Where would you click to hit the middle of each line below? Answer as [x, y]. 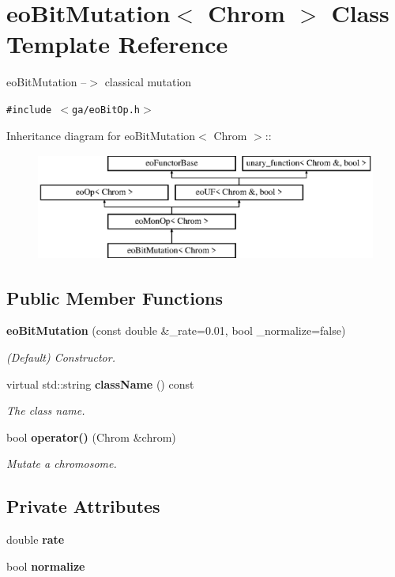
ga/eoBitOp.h [106, 110]
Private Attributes [83, 506]
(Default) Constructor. [61, 357]
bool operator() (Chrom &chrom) [91, 437]
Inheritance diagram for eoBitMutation [101, 135]
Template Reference [117, 44]
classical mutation [148, 82]
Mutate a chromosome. [62, 463]
